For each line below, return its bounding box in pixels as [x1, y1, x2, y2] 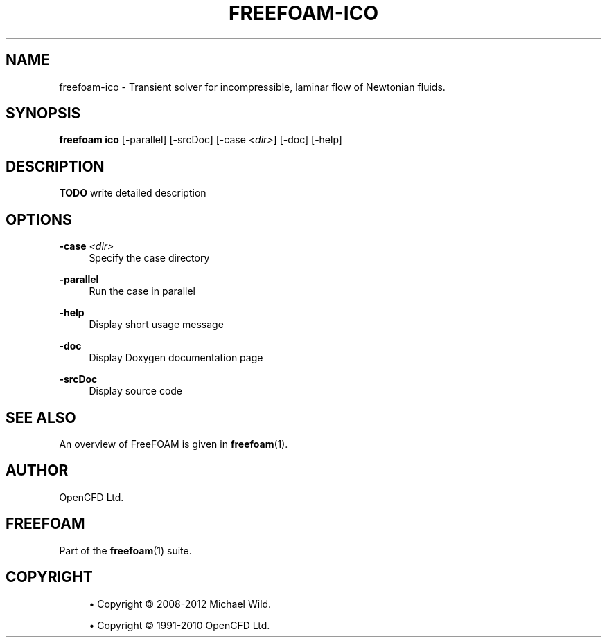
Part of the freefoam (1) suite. [59, 544, 192, 556]
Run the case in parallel [89, 285, 195, 298]
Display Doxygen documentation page [89, 352, 263, 364]
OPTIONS [6, 210, 72, 228]
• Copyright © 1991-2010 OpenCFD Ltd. [89, 619, 270, 631]
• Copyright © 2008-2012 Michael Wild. [89, 597, 272, 610]
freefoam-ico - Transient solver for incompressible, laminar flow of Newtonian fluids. [59, 80, 446, 93]
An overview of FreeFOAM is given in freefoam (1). [59, 437, 288, 450]
